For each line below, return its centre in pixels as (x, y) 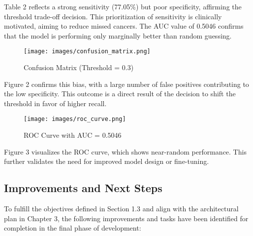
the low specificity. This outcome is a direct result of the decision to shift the (120, 94)
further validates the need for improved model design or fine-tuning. (107, 161)
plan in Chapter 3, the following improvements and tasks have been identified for (126, 218)
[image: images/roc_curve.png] (75, 119)
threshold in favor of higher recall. (55, 103)
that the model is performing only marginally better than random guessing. (118, 35)
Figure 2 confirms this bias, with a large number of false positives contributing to (126, 84)
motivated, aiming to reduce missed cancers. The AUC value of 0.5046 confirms (124, 26)
